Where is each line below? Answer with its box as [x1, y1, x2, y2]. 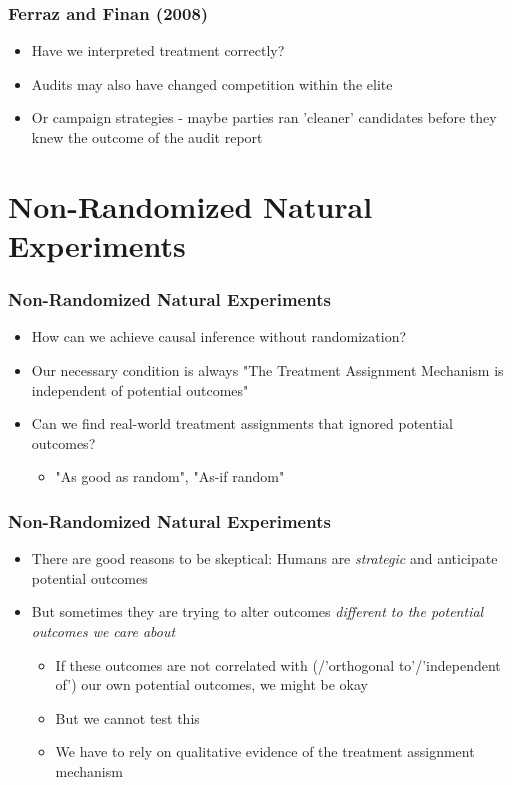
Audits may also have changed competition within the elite [31, 73, 393, 94]
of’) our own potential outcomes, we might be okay [55, 674, 368, 695]
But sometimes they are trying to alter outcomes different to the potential [31, 601, 484, 622]
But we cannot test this [55, 707, 200, 728]
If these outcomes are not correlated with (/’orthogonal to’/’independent [55, 654, 501, 675]
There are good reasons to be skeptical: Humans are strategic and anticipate [31, 548, 498, 569]
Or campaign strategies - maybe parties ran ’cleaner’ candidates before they [31, 107, 497, 128]
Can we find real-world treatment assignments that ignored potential [31, 413, 453, 434]
